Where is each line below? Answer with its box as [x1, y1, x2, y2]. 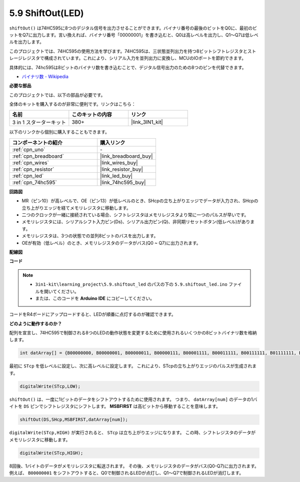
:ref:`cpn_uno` [12, 146, 45, 153]
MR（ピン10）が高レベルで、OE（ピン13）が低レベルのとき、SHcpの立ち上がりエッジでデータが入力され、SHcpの [21, 198, 258, 204]
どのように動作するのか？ [9, 320, 62, 326]
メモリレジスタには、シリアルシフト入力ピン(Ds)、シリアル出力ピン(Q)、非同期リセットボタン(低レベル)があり [21, 219, 250, 225]
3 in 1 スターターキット [12, 119, 66, 126]
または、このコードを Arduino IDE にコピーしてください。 [35, 295, 155, 301]
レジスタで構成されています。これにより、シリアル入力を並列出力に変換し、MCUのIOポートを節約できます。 [22, 55, 246, 61]
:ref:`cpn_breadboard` [12, 153, 64, 160]
